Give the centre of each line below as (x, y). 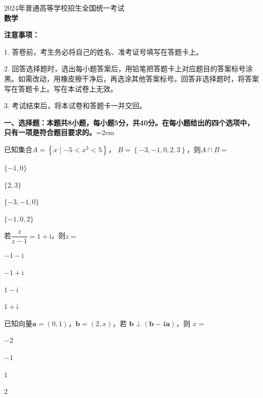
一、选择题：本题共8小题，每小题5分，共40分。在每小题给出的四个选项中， (129, 122)
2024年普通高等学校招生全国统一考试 (64, 8)
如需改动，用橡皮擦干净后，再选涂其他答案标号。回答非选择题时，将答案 (138, 78)
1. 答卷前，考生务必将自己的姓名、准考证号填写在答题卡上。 (104, 51)
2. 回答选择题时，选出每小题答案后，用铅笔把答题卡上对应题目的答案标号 (125, 69)
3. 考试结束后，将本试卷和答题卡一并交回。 (75, 105)
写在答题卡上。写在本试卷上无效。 (61, 88)
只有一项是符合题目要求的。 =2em (59, 132)
